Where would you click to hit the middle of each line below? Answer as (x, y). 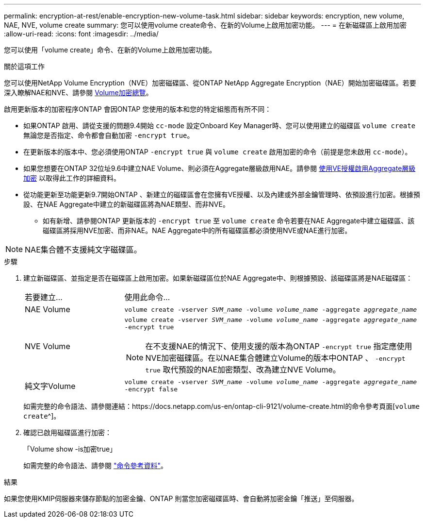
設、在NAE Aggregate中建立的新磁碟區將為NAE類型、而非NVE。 (126, 204)
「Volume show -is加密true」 (70, 449)
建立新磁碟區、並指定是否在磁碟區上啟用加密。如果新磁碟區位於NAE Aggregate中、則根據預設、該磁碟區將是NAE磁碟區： (218, 278)
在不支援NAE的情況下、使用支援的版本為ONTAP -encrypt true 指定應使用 (279, 346)
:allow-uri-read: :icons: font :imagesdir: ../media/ (81, 34)
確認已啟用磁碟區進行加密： (67, 432)
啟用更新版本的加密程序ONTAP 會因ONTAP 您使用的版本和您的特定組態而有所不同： (138, 109)
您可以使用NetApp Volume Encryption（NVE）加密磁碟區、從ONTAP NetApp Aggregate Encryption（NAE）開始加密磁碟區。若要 (210, 83)
